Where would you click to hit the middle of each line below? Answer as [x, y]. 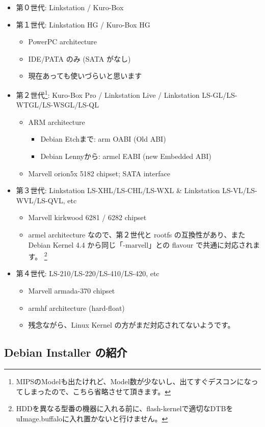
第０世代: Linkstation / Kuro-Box [70, 7]
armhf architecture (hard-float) [76, 308]
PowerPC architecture [62, 42]
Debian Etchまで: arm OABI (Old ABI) [103, 139]
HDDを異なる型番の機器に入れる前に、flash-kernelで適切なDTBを [125, 408]
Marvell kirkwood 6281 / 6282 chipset [87, 217]
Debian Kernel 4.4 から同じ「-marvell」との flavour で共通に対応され [140, 244]
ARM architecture [57, 122]
